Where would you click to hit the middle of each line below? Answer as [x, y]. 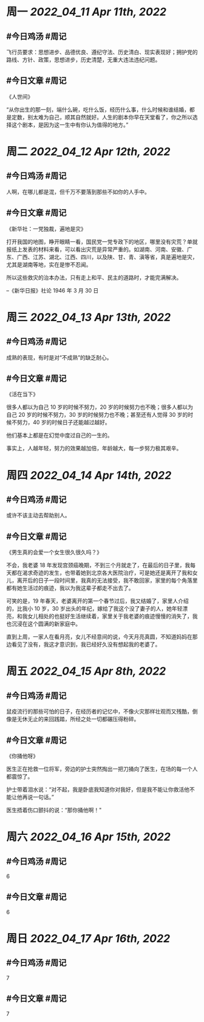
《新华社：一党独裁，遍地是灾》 [46, 229]
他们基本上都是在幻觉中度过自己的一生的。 [59, 435]
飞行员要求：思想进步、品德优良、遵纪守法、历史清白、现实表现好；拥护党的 [102, 52]
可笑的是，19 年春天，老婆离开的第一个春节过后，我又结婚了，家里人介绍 [98, 601]
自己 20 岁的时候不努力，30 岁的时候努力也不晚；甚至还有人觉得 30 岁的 [97, 415]
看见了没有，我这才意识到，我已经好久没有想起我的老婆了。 [86, 644]
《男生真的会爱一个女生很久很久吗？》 [54, 552]
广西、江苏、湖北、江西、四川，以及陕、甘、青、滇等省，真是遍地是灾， [107, 257]
